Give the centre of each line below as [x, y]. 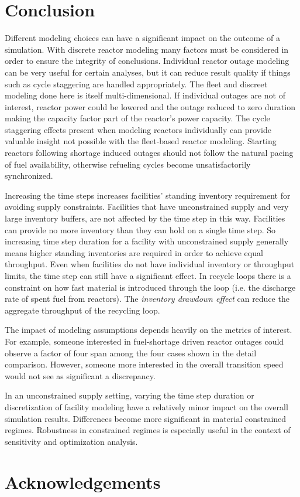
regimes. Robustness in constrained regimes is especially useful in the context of [148, 430]
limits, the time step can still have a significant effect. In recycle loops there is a [148, 275]
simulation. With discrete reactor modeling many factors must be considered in [147, 49]
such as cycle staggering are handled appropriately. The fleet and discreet [136, 84]
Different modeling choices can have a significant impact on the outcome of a [142, 38]
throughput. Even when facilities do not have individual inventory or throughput [150, 264]
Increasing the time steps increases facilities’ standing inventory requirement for [148, 195]
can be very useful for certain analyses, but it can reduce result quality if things [148, 72]
